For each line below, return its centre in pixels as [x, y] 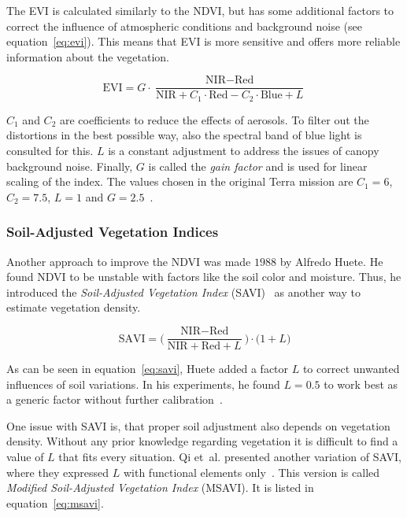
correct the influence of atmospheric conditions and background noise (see [184, 26]
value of [25, 457]
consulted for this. [50, 151]
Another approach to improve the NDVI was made [129, 261]
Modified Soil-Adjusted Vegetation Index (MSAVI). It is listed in [160, 487]
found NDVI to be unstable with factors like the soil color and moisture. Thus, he [204, 277]
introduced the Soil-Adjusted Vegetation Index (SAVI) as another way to [183, 292]
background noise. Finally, [70, 166]
